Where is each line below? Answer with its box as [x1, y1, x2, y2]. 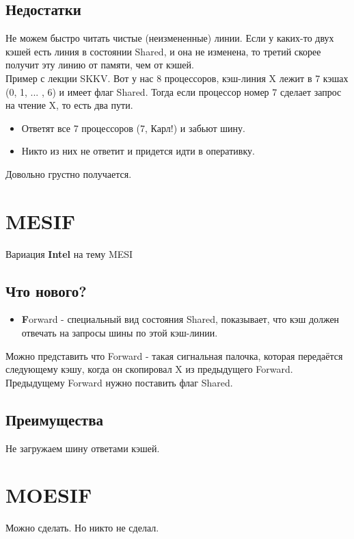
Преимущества [5, 408, 104, 430]
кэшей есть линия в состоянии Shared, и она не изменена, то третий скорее [5, 44, 321, 58]
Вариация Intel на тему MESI [5, 246, 133, 261]
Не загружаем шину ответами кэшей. [5, 441, 160, 455]
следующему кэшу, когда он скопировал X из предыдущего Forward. [5, 362, 293, 376]
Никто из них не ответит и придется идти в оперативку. [21, 144, 255, 158]
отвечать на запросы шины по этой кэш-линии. [21, 326, 218, 340]
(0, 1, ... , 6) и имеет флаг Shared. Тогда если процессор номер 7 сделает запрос [5, 84, 342, 98]
